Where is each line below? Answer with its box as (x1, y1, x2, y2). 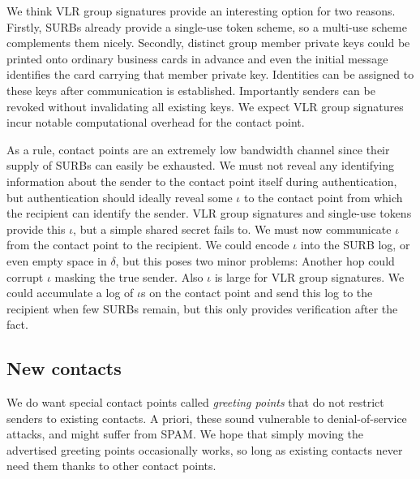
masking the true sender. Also (54, 268, 204, 285)
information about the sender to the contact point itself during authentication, (6, 172, 397, 189)
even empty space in (6, 252, 107, 269)
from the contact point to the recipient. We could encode (6, 236, 289, 253)
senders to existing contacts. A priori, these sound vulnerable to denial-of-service (6, 409, 407, 426)
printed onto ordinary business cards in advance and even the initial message (6, 50, 388, 67)
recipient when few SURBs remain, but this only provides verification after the (6, 300, 398, 317)
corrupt (6, 268, 44, 285)
